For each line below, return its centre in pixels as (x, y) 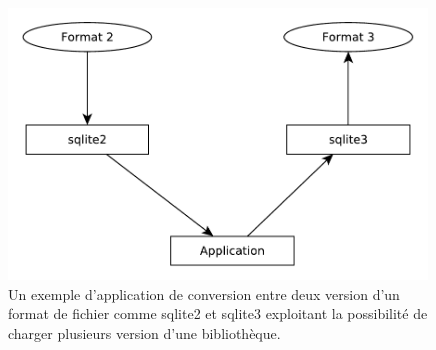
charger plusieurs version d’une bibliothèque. (144, 332)
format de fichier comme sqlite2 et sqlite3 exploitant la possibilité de (218, 313)
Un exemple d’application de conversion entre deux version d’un (204, 293)
